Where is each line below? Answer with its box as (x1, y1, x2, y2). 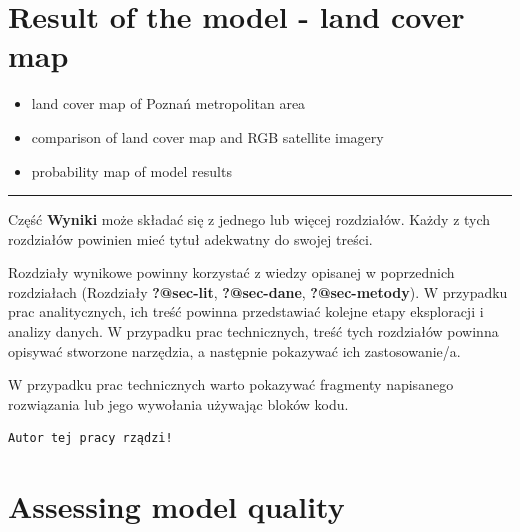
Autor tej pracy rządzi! (8, 431, 173, 446)
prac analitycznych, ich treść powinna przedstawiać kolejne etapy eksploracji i (8, 301, 484, 322)
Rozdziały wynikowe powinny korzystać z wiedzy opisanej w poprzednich (8, 262, 455, 283)
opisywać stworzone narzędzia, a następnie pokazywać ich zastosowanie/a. (8, 340, 461, 361)
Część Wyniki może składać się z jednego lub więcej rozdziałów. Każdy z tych (8, 209, 491, 230)
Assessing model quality (8, 486, 345, 527)
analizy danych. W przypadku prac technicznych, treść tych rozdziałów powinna (8, 321, 499, 342)
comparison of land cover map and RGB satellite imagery (31, 126, 384, 147)
